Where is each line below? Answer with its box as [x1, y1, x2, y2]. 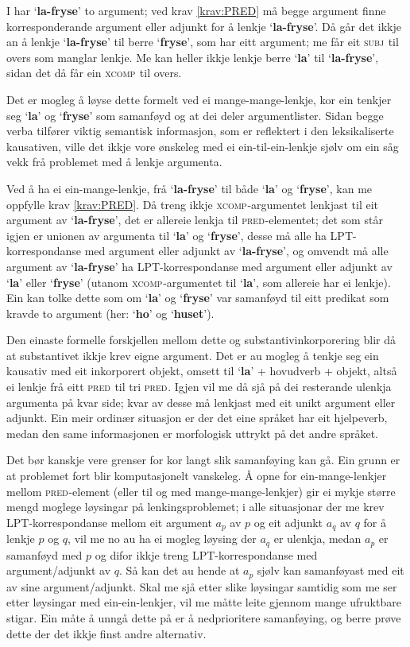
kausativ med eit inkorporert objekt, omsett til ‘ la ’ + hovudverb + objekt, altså [6, 362, 397, 379]
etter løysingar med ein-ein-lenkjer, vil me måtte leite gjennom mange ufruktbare [6, 594, 401, 610]
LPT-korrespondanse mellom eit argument [6, 513, 212, 530]
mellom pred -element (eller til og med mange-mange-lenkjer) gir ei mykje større [6, 482, 396, 499]
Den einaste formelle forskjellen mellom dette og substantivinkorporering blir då [6, 331, 396, 348]
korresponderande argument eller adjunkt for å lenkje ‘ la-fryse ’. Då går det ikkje [6, 17, 401, 34]
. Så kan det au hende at [119, 562, 240, 579]
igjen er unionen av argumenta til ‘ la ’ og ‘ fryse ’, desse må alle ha [6, 227, 327, 243]
